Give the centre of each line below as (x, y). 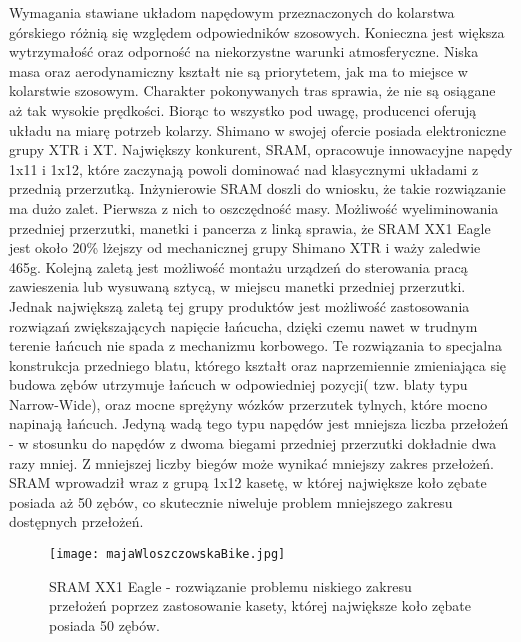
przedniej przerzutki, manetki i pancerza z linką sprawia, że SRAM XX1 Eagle (250, 227)
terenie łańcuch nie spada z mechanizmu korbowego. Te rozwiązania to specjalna (255, 345)
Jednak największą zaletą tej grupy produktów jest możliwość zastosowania (239, 305)
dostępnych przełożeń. (76, 521)
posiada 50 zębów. (104, 624)
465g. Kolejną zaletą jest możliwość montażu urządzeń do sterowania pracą (238, 266)
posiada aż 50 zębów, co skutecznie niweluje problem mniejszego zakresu (231, 501)
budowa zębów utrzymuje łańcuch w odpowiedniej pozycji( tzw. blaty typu (238, 384)
